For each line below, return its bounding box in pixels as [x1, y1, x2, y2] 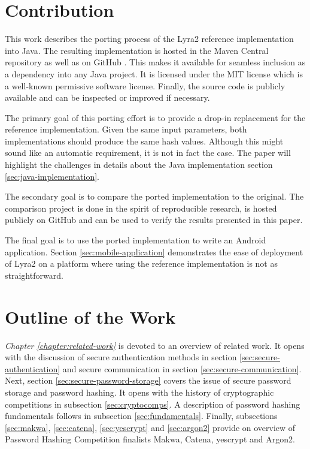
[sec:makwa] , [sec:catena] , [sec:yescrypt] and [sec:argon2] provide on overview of [5, 421, 296, 433]
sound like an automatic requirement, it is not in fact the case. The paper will [5, 146, 291, 159]
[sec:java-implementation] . [5, 170, 99, 182]
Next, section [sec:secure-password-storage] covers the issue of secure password [5, 374, 291, 387]
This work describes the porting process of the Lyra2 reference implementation [5, 32, 294, 45]
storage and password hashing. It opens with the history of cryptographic [5, 385, 274, 398]
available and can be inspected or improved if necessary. [5, 91, 210, 104]
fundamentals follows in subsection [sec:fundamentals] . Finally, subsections [5, 409, 278, 422]
